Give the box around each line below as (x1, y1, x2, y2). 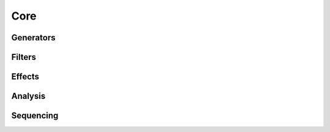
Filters (11, 52, 37, 62)
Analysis (11, 91, 46, 101)
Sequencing (11, 111, 59, 121)
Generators (11, 32, 56, 43)
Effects (11, 71, 40, 82)
